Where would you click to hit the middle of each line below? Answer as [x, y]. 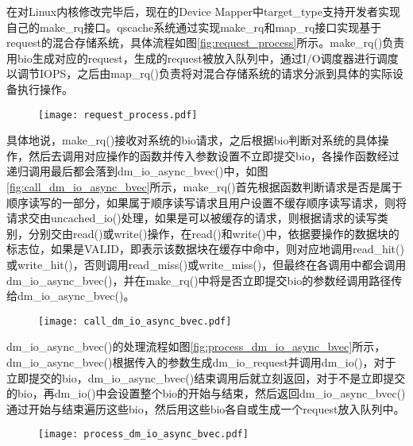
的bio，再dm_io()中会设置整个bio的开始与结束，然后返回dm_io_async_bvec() [206, 393]
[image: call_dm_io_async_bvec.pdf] [135, 321]
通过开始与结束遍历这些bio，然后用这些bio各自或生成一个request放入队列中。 [206, 408]
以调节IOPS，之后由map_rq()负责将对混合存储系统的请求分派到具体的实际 [199, 73]
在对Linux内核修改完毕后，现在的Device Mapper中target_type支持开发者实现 [203, 11]
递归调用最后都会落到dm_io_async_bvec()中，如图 [137, 171]
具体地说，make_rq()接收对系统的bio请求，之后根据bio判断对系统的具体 [192, 140]
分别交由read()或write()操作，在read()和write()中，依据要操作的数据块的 [214, 233]
